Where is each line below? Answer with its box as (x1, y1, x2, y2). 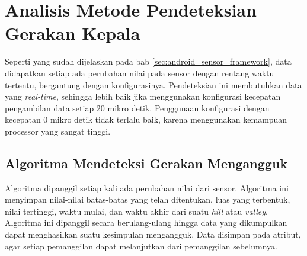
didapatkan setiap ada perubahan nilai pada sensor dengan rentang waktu (5, 66, 274, 79)
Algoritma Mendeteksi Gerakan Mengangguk (5, 153, 288, 172)
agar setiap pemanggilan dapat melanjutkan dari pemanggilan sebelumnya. (5, 239, 277, 252)
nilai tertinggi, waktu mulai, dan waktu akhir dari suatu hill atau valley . (5, 204, 268, 217)
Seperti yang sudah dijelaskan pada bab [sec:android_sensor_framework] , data (5, 55, 292, 68)
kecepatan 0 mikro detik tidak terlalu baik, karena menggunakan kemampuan (5, 113, 287, 126)
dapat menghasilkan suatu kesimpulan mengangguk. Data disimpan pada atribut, (5, 228, 301, 241)
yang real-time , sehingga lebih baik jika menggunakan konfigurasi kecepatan (5, 90, 281, 103)
